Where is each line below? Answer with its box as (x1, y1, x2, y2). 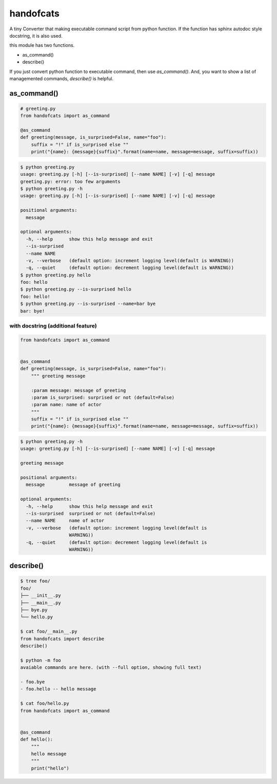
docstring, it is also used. (9, 32, 63, 39)
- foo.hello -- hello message (20, 686, 96, 692)
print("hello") (31, 765, 69, 771)
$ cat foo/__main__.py (20, 629, 77, 634)
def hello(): (20, 737, 53, 742)
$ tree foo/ (20, 578, 51, 584)
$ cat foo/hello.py (20, 701, 69, 706)
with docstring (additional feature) (9, 322, 97, 329)
